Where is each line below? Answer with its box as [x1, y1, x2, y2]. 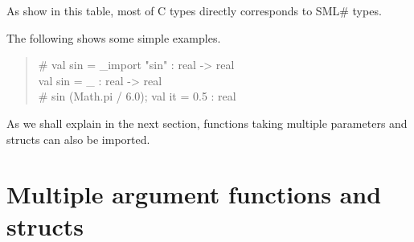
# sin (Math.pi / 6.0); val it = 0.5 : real [38, 88, 236, 105]
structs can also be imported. [6, 130, 150, 147]
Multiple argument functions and [6, 178, 382, 211]
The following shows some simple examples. [6, 29, 221, 46]
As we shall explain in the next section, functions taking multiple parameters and [6, 114, 408, 131]
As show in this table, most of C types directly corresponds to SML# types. [6, 2, 382, 18]
